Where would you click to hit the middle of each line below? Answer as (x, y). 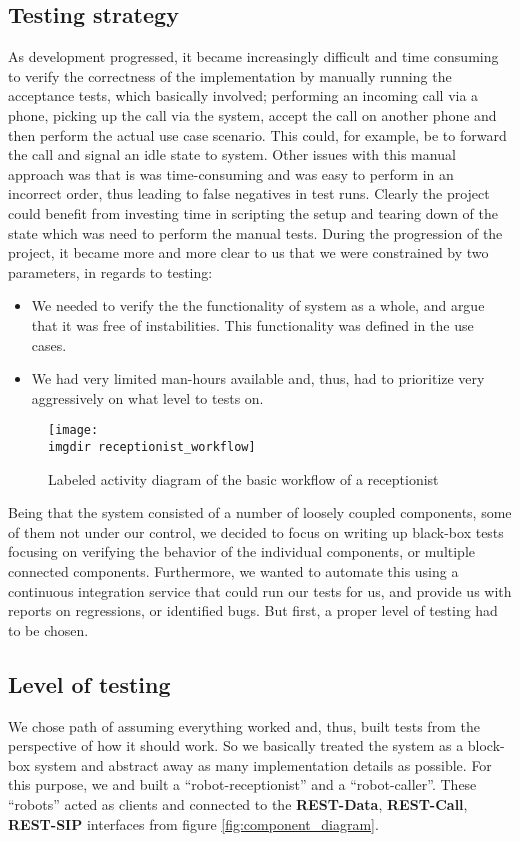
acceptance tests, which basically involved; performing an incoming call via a (243, 95)
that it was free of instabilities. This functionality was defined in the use (252, 324)
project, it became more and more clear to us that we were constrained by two (248, 252)
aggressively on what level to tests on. (147, 397)
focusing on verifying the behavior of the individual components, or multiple (242, 551)
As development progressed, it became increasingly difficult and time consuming (253, 56)
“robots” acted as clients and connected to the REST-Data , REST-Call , (238, 803)
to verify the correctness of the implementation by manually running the (230, 75)
